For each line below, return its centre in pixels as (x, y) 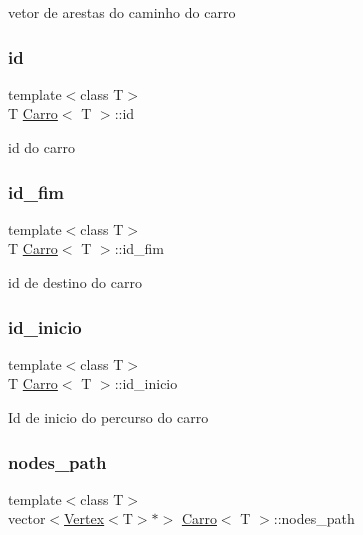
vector (27, 518)
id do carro (41, 147)
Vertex (84, 518)
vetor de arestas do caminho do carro (122, 12)
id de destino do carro (75, 282)
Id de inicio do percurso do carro (108, 417)
